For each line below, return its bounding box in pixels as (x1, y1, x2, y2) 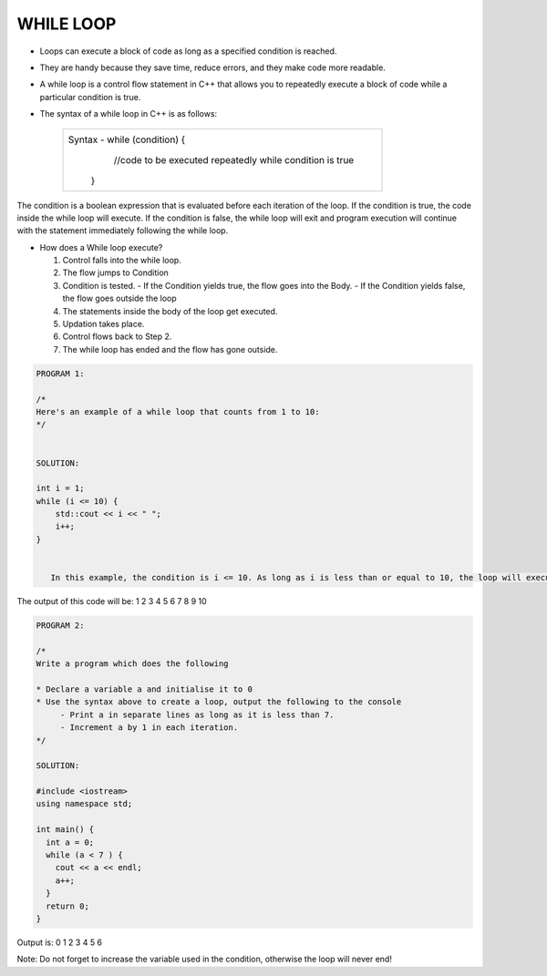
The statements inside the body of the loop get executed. (62, 305, 278, 316)
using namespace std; (36, 798, 133, 809)
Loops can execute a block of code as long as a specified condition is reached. (39, 46, 337, 57)
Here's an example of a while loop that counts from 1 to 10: (36, 406, 320, 416)
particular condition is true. (39, 91, 141, 102)
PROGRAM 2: (36, 621, 85, 631)
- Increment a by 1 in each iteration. (59, 723, 239, 733)
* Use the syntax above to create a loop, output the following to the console (36, 697, 402, 707)
